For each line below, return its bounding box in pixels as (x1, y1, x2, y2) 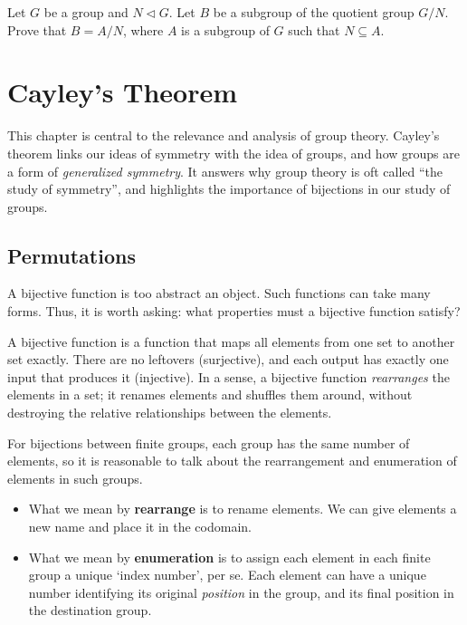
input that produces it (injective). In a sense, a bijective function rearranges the (7, 367, 450, 386)
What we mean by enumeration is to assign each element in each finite (28, 547, 431, 566)
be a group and (43, 3, 129, 21)
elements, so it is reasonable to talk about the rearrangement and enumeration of (7, 451, 457, 470)
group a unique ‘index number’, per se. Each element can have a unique (28, 565, 426, 584)
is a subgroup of (181, 20, 270, 39)
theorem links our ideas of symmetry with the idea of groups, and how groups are (7, 143, 460, 162)
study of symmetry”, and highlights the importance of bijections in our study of (7, 179, 451, 198)
